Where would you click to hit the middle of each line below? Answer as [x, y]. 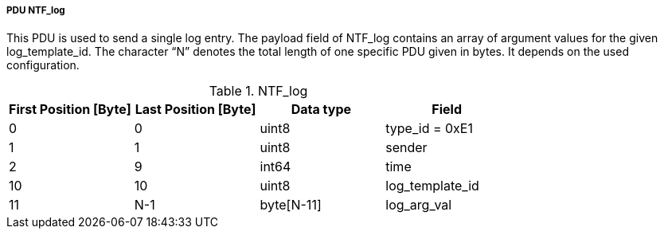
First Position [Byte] [70, 110]
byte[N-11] [291, 205]
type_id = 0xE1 [429, 129]
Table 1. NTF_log [258, 91]
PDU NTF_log [36, 10]
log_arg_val [419, 205]
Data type [321, 110]
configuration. [43, 65]
